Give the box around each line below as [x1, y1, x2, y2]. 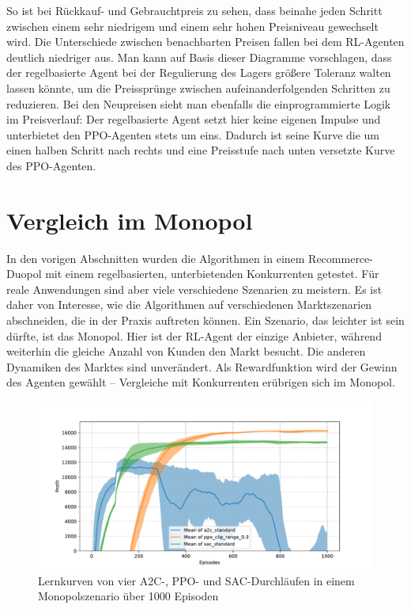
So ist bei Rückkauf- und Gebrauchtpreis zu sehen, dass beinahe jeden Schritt [6, 2, 383, 18]
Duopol [6, 265, 42, 282]
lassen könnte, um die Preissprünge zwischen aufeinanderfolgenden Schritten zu [6, 79, 390, 96]
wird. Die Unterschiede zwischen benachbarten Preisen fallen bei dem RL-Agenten [6, 33, 405, 50]
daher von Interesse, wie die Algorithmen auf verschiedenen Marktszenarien [6, 296, 372, 313]
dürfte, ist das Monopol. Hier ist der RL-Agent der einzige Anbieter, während [6, 327, 382, 344]
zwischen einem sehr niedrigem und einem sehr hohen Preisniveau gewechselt [6, 17, 379, 34]
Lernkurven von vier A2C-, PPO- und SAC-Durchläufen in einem [38, 572, 355, 588]
